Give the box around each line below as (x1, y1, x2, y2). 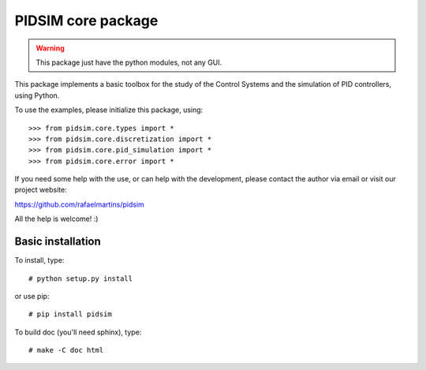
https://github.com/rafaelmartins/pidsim (14, 200, 145, 209)
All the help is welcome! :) (14, 214, 99, 224)
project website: (14, 185, 67, 195)
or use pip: (14, 291, 50, 301)
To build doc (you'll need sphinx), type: (14, 327, 142, 337)
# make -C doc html (28, 346, 104, 355)
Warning (35, 43, 65, 53)
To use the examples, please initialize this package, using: (14, 105, 204, 114)
